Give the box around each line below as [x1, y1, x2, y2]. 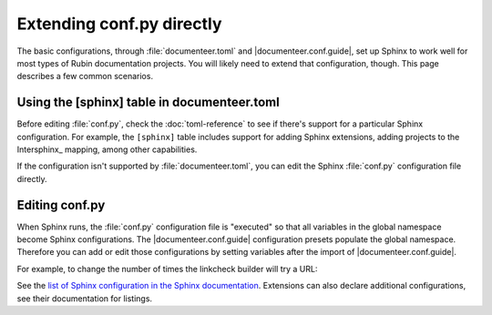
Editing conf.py [16, 197, 106, 213]
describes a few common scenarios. [16, 71, 154, 82]
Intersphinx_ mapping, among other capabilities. [16, 144, 198, 155]
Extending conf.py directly [16, 14, 222, 34]
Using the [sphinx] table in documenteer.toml [16, 95, 280, 110]
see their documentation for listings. [16, 292, 153, 304]
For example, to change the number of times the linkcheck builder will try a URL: [16, 263, 318, 274]
